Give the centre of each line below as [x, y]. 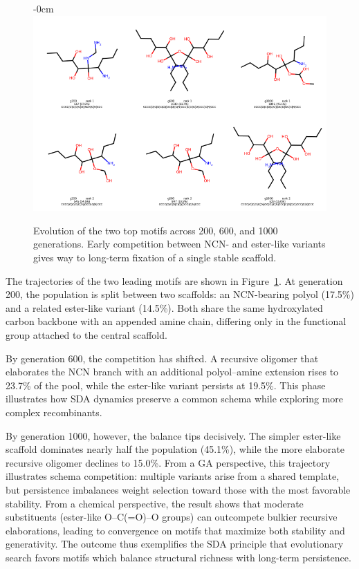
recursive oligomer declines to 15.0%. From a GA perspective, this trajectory [168, 462]
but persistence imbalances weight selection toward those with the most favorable [178, 489]
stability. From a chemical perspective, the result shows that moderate [155, 503]
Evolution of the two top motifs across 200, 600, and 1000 [156, 230]
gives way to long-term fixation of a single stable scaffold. [155, 258]
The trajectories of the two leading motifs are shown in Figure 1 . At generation [174, 280]
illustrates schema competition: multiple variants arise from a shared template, [173, 476]
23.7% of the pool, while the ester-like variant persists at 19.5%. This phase [166, 385]
